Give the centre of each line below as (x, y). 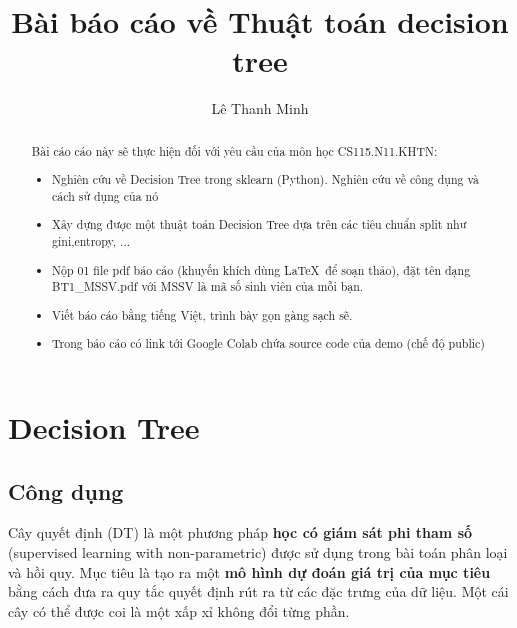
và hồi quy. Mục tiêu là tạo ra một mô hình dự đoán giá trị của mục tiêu (249, 571)
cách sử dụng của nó (105, 195)
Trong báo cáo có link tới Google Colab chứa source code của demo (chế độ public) (268, 343)
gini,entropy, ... (91, 241)
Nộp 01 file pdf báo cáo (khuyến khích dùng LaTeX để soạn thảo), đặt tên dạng (261, 269)
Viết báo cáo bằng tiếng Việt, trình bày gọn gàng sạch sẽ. (202, 314)
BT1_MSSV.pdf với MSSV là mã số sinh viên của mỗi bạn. (208, 286)
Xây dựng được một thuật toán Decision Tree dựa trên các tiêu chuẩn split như (259, 224)
